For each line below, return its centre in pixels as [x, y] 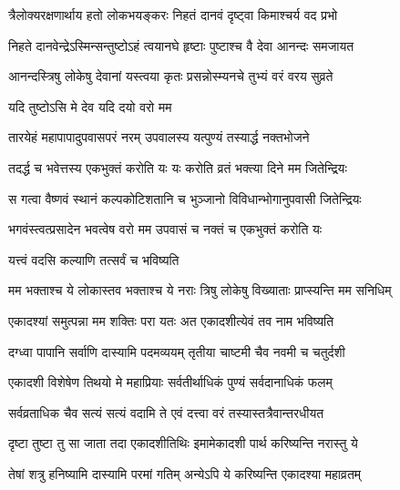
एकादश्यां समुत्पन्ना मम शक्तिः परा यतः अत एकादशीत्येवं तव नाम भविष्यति [171, 320]
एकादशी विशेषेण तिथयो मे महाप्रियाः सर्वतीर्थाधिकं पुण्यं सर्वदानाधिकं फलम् [170, 382]
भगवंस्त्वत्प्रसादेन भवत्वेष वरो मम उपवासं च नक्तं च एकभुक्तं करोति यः [165, 229]
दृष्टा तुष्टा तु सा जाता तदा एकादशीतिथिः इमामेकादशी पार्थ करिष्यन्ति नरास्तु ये [183, 443]
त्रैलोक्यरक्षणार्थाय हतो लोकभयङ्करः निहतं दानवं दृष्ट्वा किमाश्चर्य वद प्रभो [173, 15]
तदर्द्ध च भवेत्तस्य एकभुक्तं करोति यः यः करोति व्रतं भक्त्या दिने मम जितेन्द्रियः [178, 167]
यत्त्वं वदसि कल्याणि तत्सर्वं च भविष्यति [94, 259]
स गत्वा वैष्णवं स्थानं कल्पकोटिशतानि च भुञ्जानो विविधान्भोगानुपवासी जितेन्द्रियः [185, 198]
